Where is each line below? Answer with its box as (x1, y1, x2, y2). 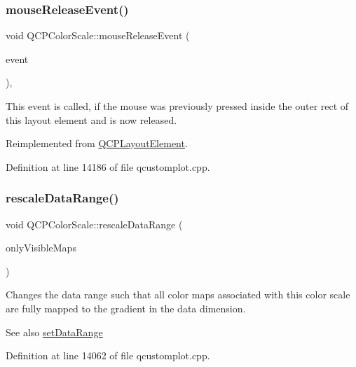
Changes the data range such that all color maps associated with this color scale (6, 287, 350, 302)
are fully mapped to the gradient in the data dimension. (6, 300, 246, 315)
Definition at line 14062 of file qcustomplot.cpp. (6, 348, 210, 363)
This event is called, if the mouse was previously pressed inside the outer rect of (6, 99, 349, 113)
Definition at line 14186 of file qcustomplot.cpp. (6, 159, 210, 174)
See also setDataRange (6, 324, 103, 339)
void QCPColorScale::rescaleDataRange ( (6, 216, 183, 231)
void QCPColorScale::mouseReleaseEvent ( (6, 28, 190, 43)
